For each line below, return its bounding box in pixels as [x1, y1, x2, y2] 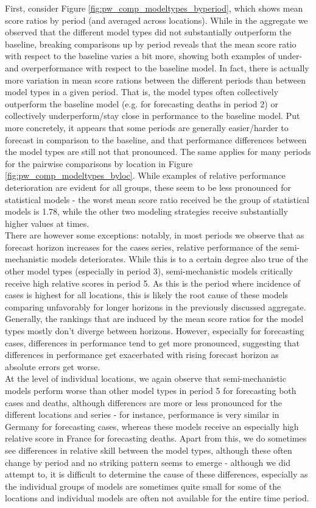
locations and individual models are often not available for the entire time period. [5, 492, 309, 504]
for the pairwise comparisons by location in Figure [5, 157, 193, 170]
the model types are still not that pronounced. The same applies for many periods [5, 145, 311, 158]
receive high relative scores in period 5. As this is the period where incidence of [5, 276, 301, 289]
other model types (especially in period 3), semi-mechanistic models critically [5, 265, 293, 277]
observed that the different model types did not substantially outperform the [5, 26, 292, 38]
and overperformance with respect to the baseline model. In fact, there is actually [5, 61, 309, 74]
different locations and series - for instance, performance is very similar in [5, 408, 279, 421]
